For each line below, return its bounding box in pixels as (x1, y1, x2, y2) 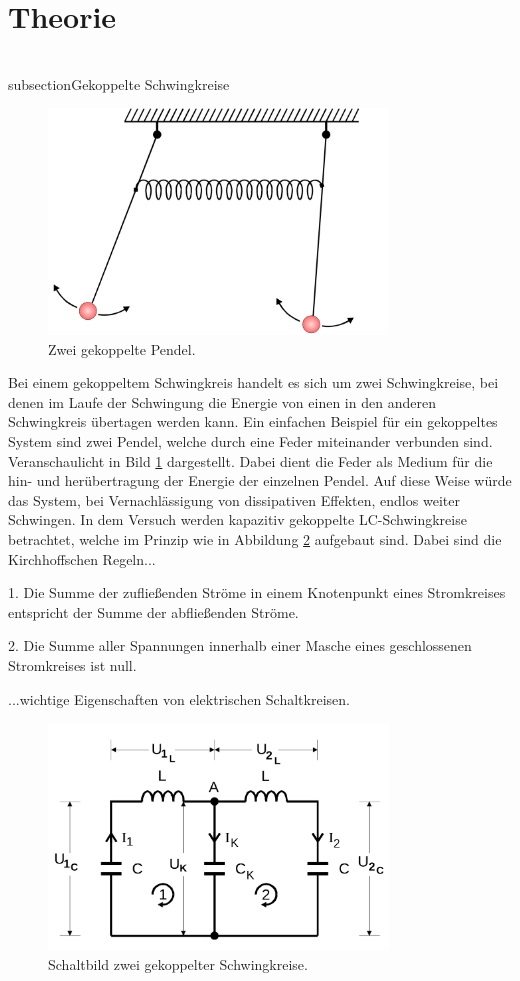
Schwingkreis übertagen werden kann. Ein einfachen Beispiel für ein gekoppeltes (8, 411, 498, 432)
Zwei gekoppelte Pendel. (48, 338, 196, 359)
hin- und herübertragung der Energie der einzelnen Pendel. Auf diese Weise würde (8, 470, 512, 491)
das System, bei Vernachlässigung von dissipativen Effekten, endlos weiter (8, 489, 460, 510)
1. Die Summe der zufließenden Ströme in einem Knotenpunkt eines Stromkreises (8, 582, 506, 603)
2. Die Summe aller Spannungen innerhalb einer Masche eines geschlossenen (8, 635, 472, 656)
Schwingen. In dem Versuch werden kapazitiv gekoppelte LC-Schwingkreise (8, 509, 467, 530)
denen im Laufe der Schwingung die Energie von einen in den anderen (8, 391, 436, 412)
